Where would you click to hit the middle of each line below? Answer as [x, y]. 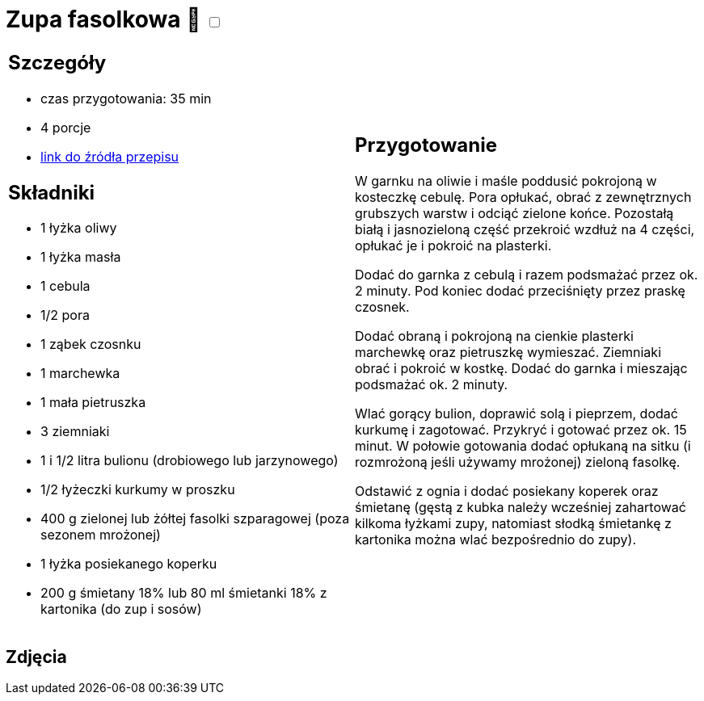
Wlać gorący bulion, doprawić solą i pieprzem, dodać [516, 414]
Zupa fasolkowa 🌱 [103, 19]
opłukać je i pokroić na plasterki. [453, 246]
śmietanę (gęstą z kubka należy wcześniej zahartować [521, 508]
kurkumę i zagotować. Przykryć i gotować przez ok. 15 [521, 430]
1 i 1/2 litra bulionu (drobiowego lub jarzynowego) [190, 461]
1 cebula [65, 286]
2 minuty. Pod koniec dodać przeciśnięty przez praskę [520, 291]
